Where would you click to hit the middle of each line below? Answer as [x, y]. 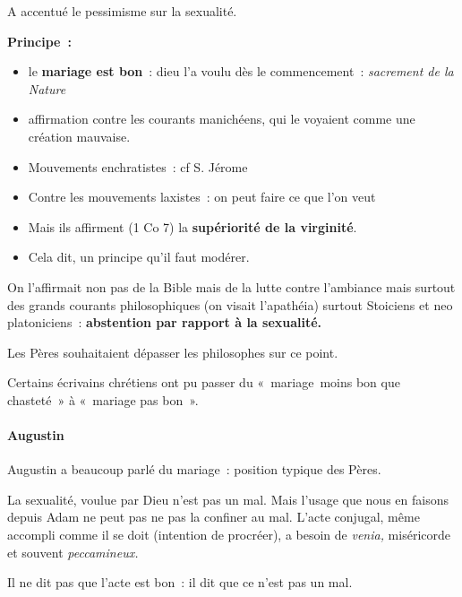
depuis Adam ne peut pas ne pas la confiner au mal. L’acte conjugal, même [214, 517]
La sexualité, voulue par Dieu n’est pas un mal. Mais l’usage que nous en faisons [228, 499]
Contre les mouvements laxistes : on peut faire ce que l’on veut [202, 197]
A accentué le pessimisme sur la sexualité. [122, 11]
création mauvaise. [79, 136]
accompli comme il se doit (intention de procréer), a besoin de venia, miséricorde [229, 535]
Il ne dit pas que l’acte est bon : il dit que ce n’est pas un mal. [180, 582]
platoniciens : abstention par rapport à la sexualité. [165, 322]
